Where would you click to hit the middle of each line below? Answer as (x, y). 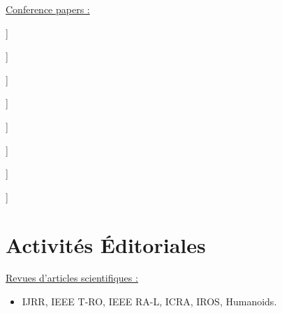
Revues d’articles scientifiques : (72, 278)
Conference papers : (48, 9)
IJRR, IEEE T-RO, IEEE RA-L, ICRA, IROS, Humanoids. (149, 301)
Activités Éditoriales (106, 244)
